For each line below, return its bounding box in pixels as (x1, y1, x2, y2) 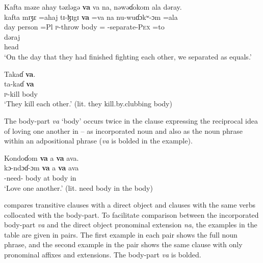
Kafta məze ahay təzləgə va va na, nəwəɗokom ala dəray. (4, 2, 182, 12)
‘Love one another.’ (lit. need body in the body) (4, 182, 153, 193)
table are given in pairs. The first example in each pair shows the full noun (4, 229, 238, 240)
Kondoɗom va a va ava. (4, 152, 79, 163)
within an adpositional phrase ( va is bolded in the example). (4, 135, 193, 146)
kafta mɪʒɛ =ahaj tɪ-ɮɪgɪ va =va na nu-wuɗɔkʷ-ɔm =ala (4, 11, 178, 22)
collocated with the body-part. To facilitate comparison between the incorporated (4, 209, 259, 220)
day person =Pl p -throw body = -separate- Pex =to (4, 21, 165, 32)
